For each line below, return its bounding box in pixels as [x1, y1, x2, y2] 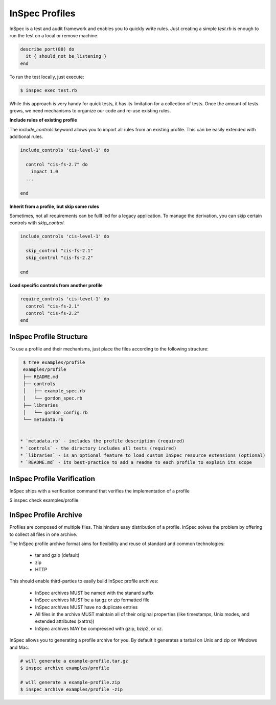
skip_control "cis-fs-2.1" [26, 248, 94, 254]
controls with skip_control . [9, 220, 65, 226]
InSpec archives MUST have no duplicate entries [35, 604, 138, 610]
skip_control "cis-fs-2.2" [26, 255, 94, 261]
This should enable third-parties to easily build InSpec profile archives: [9, 578, 158, 584]
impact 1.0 [31, 169, 58, 175]
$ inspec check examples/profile [9, 497, 79, 503]
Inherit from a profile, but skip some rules [9, 203, 99, 209]
